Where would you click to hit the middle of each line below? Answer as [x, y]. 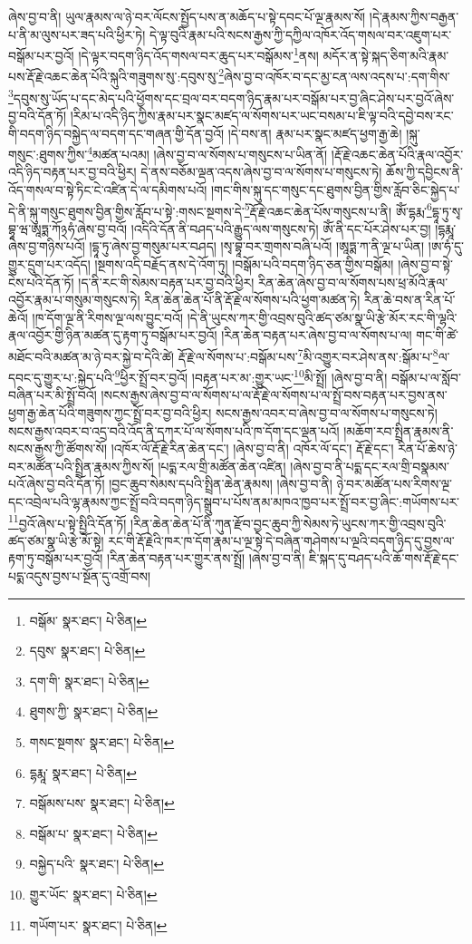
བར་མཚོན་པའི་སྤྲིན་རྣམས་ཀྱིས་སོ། [81, 466]
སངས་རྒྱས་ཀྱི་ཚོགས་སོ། [58, 448]
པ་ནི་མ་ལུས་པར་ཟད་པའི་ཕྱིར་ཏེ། [77, 34]
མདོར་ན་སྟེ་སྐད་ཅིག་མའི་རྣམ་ [386, 55]
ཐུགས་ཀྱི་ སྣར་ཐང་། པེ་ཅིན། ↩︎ [94, 711]
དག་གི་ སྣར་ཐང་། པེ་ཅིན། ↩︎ [89, 681]
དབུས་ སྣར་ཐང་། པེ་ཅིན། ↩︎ [87, 651]
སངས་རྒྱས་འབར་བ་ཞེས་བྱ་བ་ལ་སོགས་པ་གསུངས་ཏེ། [326, 413]
